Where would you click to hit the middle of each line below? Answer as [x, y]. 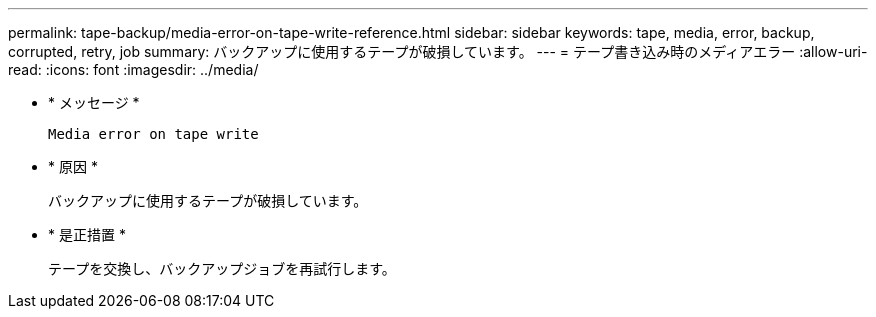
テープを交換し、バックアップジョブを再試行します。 [222, 268]
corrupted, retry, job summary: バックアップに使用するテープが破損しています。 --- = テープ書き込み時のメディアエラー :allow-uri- [438, 51]
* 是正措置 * [87, 234]
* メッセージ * [94, 102]
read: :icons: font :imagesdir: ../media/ [133, 69]
